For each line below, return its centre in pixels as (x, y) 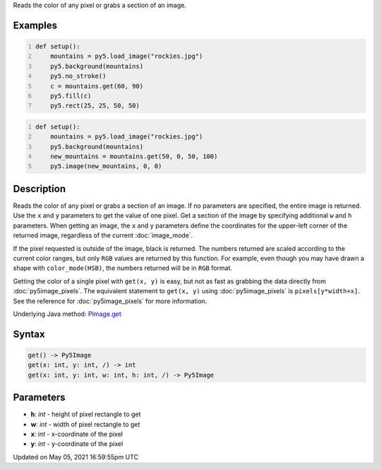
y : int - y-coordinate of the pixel (77, 444)
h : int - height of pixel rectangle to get (86, 414)
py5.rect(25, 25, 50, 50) (95, 106)
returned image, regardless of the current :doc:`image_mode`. (103, 235)
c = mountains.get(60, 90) (97, 86)
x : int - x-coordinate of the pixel (77, 434)
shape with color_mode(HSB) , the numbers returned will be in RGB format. (123, 268)
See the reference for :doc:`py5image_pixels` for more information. (110, 301)
